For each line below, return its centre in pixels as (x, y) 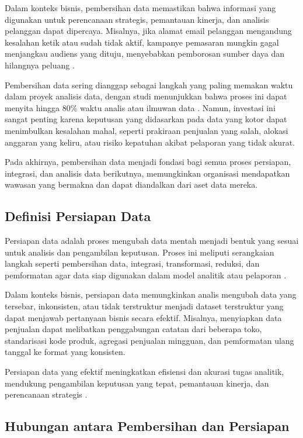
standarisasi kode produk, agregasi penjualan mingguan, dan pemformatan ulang (149, 340)
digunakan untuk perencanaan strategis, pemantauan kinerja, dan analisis (137, 19)
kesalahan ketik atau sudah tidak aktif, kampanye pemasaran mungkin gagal (142, 42)
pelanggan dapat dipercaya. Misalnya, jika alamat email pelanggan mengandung (148, 31)
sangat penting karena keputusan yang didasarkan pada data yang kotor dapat (146, 119)
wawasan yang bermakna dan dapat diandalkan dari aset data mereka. (131, 184)
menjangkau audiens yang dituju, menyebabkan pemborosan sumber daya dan (145, 54)
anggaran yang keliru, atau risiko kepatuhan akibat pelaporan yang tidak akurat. (150, 142)
